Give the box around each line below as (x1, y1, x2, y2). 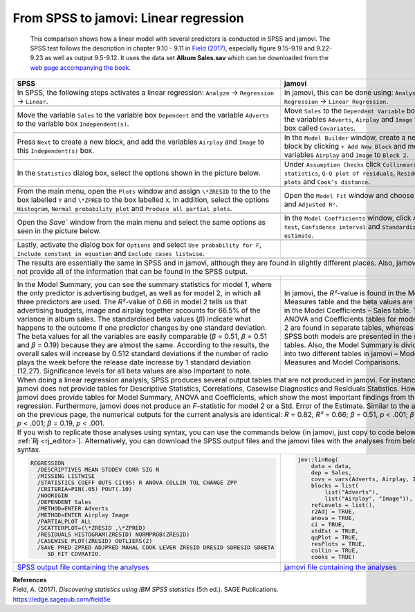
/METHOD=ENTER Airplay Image (37, 511, 129, 519)
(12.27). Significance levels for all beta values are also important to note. (17, 367, 252, 376)
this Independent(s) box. (17, 146, 95, 156)
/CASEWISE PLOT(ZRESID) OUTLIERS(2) (37, 537, 153, 544)
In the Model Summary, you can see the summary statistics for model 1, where (17, 280, 273, 290)
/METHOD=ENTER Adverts (37, 505, 109, 512)
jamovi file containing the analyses (284, 562, 397, 572)
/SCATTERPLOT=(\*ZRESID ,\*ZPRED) (37, 524, 146, 532)
